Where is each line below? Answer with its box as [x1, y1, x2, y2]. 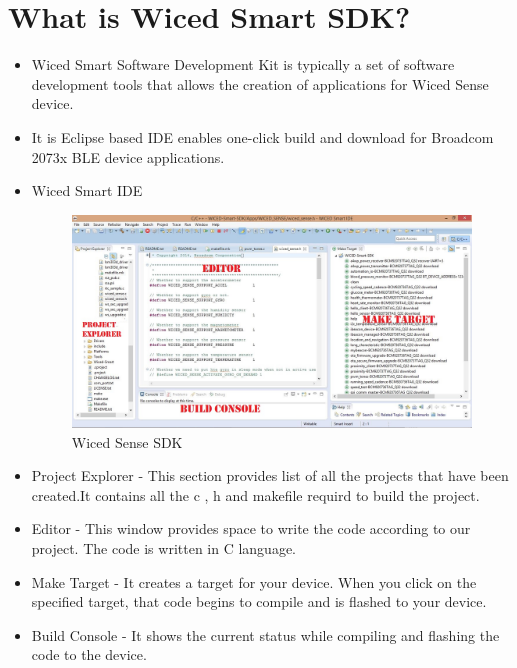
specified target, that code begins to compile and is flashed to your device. [31, 591, 487, 612]
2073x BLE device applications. [31, 146, 225, 167]
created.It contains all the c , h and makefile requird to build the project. [31, 484, 480, 505]
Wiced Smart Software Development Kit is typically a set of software [31, 54, 455, 75]
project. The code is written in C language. [31, 538, 297, 559]
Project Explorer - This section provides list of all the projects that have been [31, 465, 509, 486]
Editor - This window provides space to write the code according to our [31, 518, 471, 539]
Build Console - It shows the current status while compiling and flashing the [31, 624, 500, 645]
